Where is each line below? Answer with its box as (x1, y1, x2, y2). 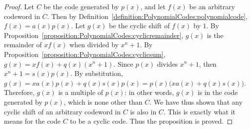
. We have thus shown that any (149, 96, 243, 107)
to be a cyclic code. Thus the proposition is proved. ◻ (70, 116, 233, 126)
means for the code (4, 116, 61, 126)
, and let (140, 1, 166, 11)
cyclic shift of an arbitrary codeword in (4, 106, 121, 116)
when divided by (69, 39, 119, 50)
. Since (113, 58, 133, 69)
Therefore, (4, 87, 35, 97)
